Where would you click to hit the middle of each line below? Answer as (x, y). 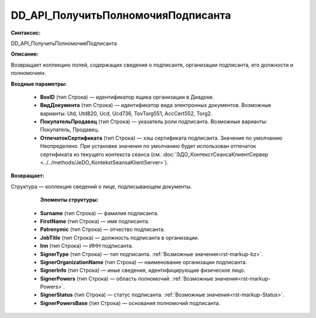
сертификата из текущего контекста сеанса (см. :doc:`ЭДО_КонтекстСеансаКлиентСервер (154, 154)
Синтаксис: (26, 33)
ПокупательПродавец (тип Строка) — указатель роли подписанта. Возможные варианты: (154, 122)
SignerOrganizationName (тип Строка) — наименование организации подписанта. (143, 262)
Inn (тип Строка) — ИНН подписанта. (87, 246)
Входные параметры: (39, 84)
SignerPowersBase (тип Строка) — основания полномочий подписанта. (130, 303)
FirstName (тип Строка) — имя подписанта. (95, 221)
